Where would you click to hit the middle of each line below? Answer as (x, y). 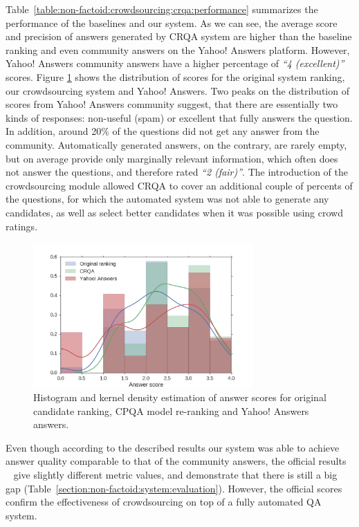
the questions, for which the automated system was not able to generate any (167, 199)
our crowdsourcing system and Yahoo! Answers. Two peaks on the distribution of (177, 90)
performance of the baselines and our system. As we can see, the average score (172, 22)
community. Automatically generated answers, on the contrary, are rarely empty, (176, 144)
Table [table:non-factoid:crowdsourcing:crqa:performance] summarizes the (162, 9)
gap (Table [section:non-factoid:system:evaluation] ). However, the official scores (174, 488)
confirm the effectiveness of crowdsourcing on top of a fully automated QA (164, 502)
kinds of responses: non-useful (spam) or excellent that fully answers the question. (179, 117)
